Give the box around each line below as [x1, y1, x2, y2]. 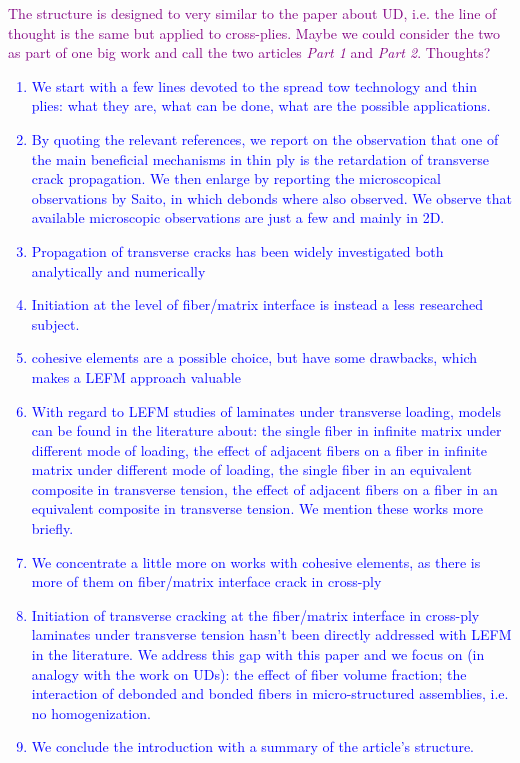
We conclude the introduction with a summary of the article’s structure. [31, 736, 475, 757]
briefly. [31, 518, 74, 539]
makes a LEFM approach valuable [31, 366, 241, 387]
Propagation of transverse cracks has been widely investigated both [31, 240, 444, 261]
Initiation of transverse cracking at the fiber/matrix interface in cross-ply [31, 604, 480, 625]
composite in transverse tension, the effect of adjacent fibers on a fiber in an [31, 478, 498, 499]
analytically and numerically [31, 260, 206, 281]
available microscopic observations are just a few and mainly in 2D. [31, 207, 445, 228]
